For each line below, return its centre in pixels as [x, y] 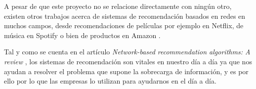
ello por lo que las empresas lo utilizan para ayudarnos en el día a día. [110, 81]
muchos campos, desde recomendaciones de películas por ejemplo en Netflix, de [124, 25]
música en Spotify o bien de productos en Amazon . [82, 35]
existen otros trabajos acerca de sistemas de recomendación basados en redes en [125, 16]
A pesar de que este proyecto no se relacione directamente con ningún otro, [118, 6]
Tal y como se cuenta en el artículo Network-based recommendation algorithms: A [127, 52]
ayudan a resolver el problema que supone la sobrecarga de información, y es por [126, 71]
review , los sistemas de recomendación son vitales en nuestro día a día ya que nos [128, 61]
